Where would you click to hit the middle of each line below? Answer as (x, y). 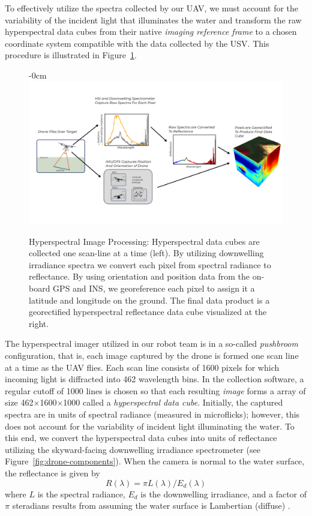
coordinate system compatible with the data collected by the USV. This (137, 43)
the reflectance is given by (52, 472)
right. (39, 323)
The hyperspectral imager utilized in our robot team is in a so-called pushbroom (151, 343)
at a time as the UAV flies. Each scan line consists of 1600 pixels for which (142, 367)
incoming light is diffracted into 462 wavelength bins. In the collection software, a (154, 379)
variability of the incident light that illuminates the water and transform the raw (153, 19)
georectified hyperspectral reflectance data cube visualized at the (148, 312)
